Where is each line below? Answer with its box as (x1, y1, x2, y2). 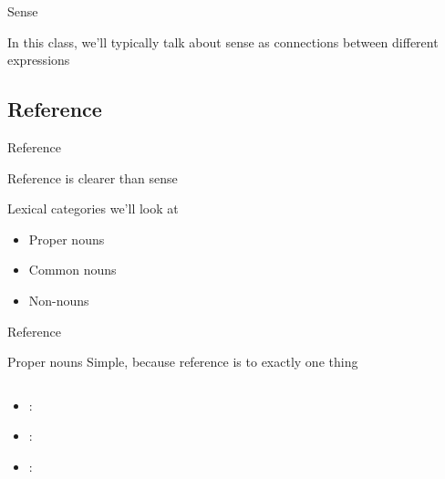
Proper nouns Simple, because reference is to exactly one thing (7, 352, 358, 371)
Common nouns (28, 260, 117, 279)
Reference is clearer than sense (7, 168, 178, 187)
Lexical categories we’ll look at (7, 199, 179, 218)
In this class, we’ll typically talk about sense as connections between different (7, 32, 439, 51)
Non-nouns (28, 290, 89, 309)
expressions (7, 50, 70, 69)
